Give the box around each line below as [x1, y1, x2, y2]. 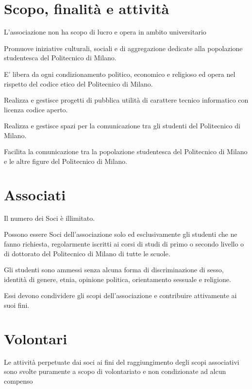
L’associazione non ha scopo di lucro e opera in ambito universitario [4, 27, 206, 37]
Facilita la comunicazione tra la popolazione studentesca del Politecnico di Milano [4, 146, 248, 157]
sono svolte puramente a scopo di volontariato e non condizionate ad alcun [4, 366, 226, 376]
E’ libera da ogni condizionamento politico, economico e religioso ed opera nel [4, 69, 235, 79]
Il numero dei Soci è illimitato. [4, 212, 95, 223]
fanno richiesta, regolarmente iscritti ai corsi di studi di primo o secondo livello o [4, 238, 244, 248]
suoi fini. [4, 300, 30, 310]
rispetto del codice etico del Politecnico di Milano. [4, 78, 153, 88]
